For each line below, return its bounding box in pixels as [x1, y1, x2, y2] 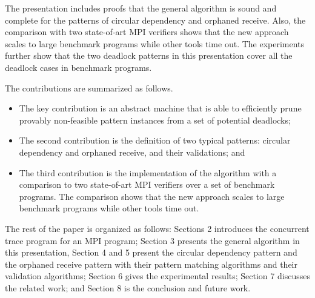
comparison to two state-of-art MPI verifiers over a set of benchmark [19, 178, 275, 191]
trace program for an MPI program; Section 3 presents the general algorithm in [5, 234, 300, 247]
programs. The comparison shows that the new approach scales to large [19, 190, 285, 202]
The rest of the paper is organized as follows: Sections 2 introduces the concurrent [5, 222, 310, 234]
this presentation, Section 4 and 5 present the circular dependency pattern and [5, 246, 297, 259]
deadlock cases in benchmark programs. [5, 61, 152, 73]
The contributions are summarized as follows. [5, 81, 173, 94]
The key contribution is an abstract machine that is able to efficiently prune [19, 102, 302, 114]
